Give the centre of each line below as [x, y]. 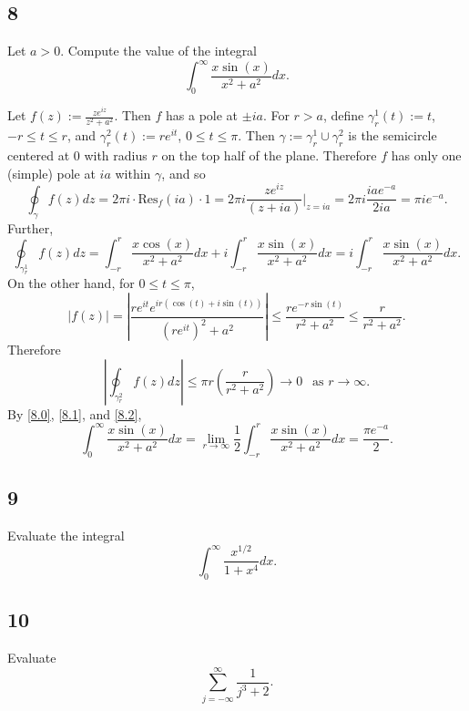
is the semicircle [393, 135]
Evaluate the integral [66, 535]
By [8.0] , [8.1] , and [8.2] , [75, 413]
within [133, 173]
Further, [31, 227]
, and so [184, 173]
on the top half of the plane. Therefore [269, 155]
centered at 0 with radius [77, 155]
